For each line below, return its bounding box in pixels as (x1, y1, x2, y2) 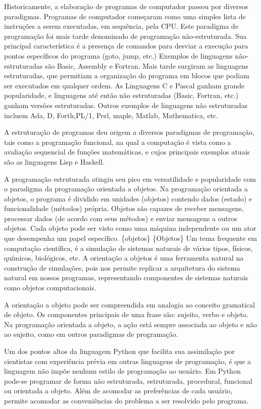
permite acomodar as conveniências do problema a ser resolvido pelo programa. (4, 395, 249, 405)
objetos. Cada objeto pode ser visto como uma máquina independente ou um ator (4, 223, 256, 233)
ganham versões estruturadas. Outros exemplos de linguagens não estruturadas (4, 99, 248, 110)
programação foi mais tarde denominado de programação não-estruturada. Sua (4, 30, 247, 41)
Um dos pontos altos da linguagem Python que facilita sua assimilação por (4, 346, 235, 356)
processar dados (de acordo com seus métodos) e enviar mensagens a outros (4, 213, 237, 223)
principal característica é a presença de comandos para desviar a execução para (4, 40, 248, 51)
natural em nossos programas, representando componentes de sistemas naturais (4, 272, 248, 283)
